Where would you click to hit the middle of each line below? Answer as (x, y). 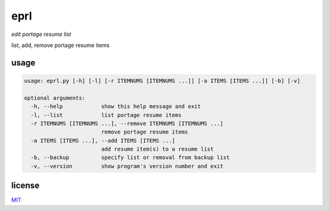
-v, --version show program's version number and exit (127, 166)
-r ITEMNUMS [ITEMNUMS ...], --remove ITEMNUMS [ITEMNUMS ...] (127, 123)
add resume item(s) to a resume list (157, 149)
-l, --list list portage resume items (106, 115)
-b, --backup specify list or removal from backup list (130, 158)
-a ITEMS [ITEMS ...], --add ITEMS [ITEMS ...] (103, 141)
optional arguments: (55, 98)
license (25, 186)
